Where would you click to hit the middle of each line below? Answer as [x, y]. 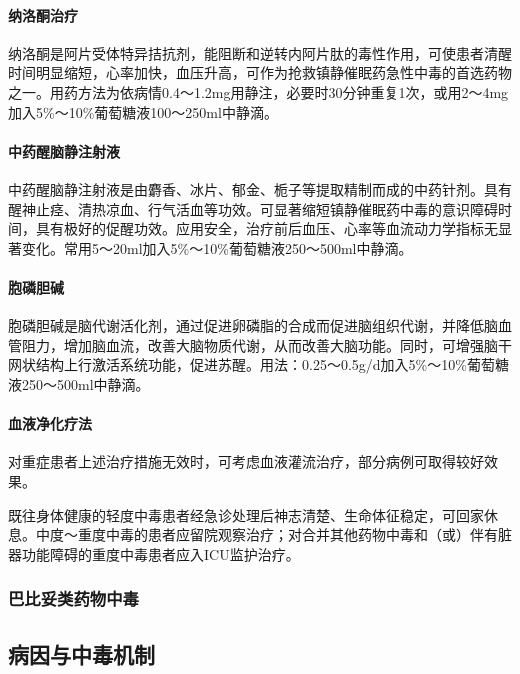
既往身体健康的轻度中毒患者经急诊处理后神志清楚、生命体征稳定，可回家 [246, 514]
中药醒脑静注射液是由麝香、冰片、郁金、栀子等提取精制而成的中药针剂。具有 [260, 188]
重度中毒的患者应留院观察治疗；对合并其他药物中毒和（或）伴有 [287, 534]
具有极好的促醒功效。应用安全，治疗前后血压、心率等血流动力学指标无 [266, 228]
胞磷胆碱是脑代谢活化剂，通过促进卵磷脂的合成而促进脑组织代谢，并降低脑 [253, 325]
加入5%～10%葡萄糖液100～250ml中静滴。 [143, 111]
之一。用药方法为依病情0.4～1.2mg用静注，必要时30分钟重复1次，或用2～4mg [258, 91]
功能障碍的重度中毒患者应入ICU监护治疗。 [160, 553]
